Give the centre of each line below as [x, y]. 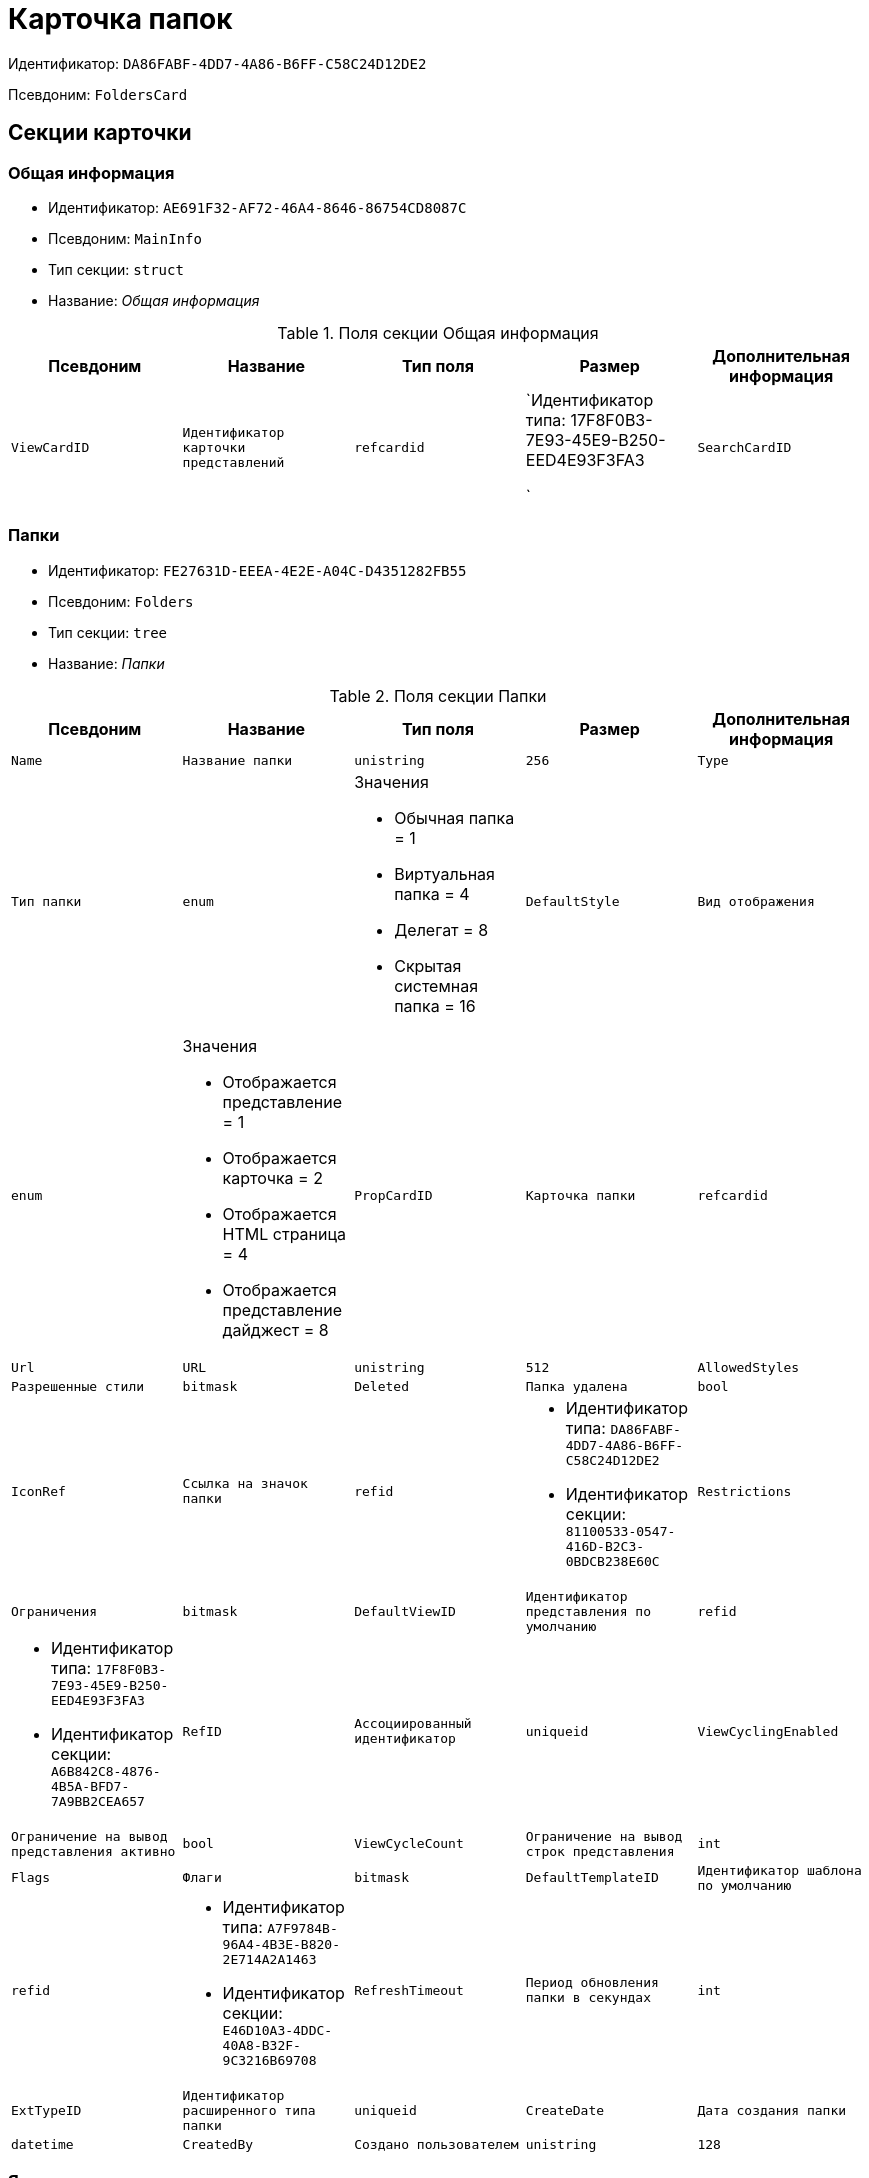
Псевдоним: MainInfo [125, 238]
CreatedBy [218, 2144]
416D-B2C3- [605, 1546]
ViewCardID [50, 448]
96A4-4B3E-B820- [281, 1944]
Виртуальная [444, 873]
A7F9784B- [302, 1928]
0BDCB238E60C [612, 1561]
